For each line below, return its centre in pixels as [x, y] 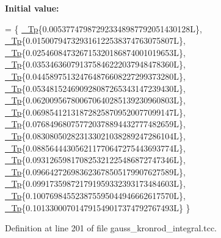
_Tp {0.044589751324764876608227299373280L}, [95, 76]
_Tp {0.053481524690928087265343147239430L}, [95, 88]
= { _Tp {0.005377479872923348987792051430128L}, [103, 28]
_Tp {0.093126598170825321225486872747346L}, [95, 160]
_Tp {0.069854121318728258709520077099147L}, [95, 112]
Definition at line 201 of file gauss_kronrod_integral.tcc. [111, 228]
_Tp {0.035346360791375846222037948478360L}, [95, 64]
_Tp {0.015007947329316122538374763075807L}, [95, 40]
